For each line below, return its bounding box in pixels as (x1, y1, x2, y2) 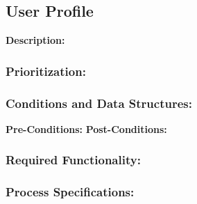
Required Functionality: (6, 151, 141, 168)
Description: (6, 33, 65, 47)
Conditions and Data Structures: (6, 94, 192, 111)
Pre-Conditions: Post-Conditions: (6, 121, 167, 136)
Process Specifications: (6, 183, 135, 201)
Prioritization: (6, 62, 86, 79)
